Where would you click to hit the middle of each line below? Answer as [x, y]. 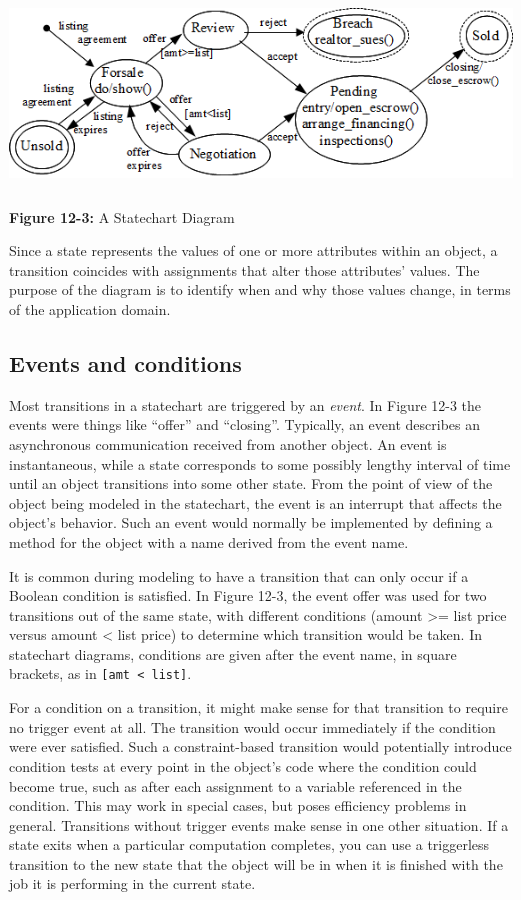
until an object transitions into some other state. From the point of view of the [251, 483]
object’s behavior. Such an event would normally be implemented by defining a [251, 522]
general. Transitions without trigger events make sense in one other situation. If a [259, 824]
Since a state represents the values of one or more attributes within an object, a [253, 250]
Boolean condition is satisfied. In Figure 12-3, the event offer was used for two [248, 595]
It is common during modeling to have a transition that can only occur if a [239, 575]
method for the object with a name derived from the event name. [209, 541]
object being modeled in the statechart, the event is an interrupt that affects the [255, 502]
